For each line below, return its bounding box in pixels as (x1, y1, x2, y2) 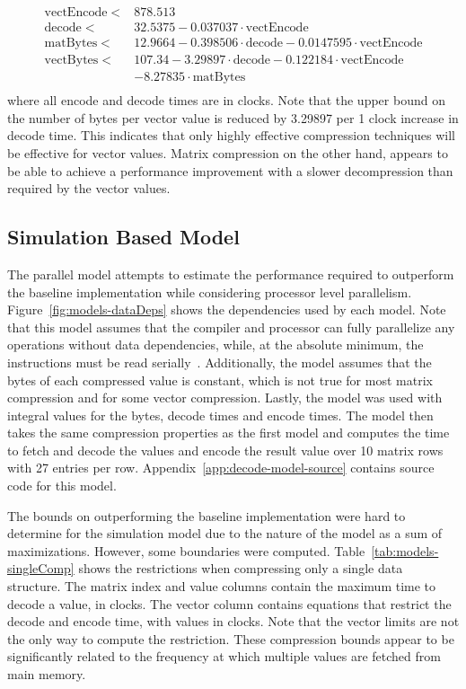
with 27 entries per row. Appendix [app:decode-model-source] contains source (7, 458, 435, 477)
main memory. (7, 665, 86, 684)
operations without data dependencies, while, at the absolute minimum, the (7, 335, 424, 354)
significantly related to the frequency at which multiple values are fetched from (7, 647, 441, 666)
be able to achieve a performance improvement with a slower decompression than (7, 161, 453, 180)
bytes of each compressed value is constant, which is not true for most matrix (7, 370, 433, 389)
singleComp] (7, 559, 75, 578)
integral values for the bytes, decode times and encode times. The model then (7, 405, 434, 424)
